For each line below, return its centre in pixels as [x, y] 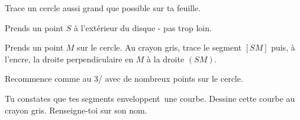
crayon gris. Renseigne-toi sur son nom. [76, 110]
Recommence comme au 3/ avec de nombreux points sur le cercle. [124, 79]
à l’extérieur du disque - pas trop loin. [143, 27]
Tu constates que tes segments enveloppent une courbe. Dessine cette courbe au [150, 98]
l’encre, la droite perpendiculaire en [69, 59]
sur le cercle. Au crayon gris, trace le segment [159, 47]
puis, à [283, 47]
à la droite [166, 59]
